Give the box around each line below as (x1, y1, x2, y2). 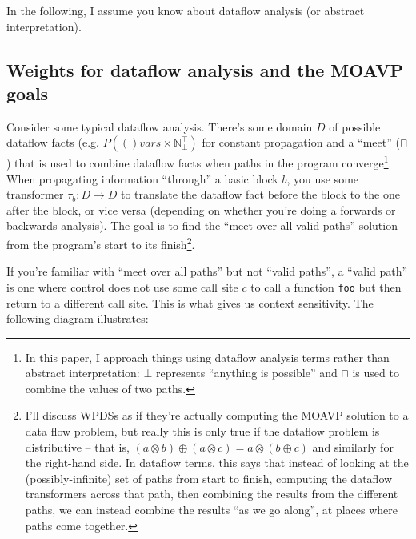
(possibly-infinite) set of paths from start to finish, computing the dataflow (25, 469, 393, 486)
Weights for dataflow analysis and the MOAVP (6, 57, 403, 82)
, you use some (286, 170, 359, 187)
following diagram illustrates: (6, 310, 149, 327)
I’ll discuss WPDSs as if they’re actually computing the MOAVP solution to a (25, 407, 409, 424)
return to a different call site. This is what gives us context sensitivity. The (6, 294, 374, 311)
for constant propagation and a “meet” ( (202, 134, 400, 151)
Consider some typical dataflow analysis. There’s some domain (6, 118, 313, 135)
